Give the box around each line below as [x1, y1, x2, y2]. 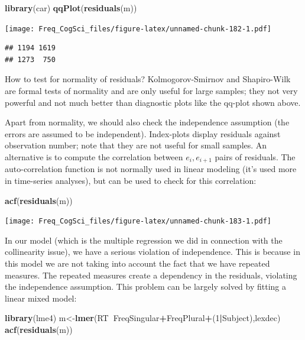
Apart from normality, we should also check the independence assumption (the [5, 116, 290, 128]
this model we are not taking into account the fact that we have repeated [5, 257, 270, 270]
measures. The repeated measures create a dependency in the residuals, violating [5, 268, 297, 281]
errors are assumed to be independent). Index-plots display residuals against [5, 127, 281, 140]
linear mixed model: [5, 292, 77, 304]
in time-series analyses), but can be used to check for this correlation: [5, 174, 257, 187]
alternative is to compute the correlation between [5, 151, 183, 163]
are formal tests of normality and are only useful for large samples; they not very [5, 85, 298, 97]
